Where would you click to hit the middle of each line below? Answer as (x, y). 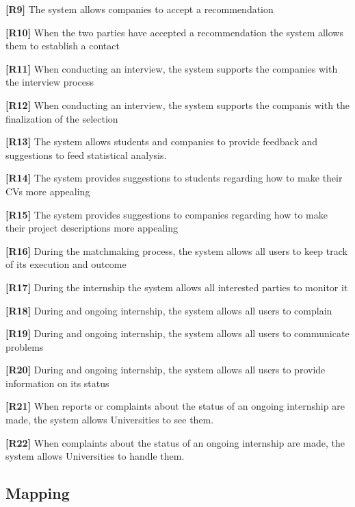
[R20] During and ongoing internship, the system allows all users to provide (166, 370)
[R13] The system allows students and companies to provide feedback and (162, 141)
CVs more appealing (48, 191)
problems (25, 346)
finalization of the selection (62, 118)
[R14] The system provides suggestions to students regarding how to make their (174, 178)
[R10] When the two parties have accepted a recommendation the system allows (174, 32)
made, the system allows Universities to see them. (110, 420)
